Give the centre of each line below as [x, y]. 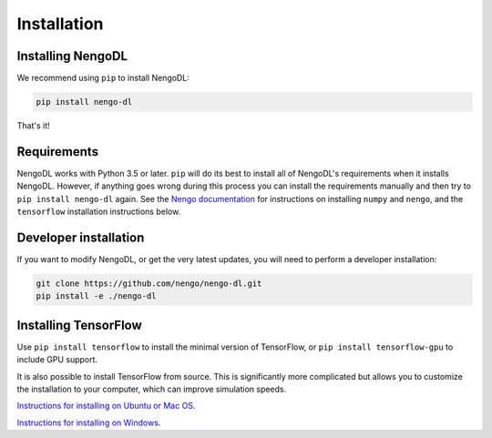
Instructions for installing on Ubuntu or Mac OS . [106, 406]
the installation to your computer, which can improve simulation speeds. [152, 389]
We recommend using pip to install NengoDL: [103, 78]
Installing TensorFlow [80, 325]
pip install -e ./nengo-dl [96, 296]
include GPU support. [57, 360]
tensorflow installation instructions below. [99, 212]
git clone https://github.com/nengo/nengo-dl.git [149, 284]
